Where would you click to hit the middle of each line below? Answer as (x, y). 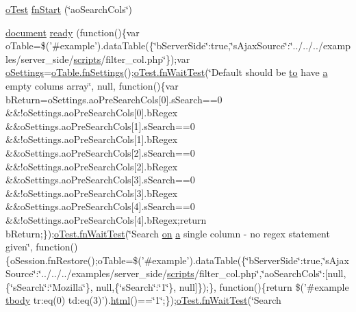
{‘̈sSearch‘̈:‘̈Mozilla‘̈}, (49, 286)
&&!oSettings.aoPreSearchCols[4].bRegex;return (106, 219)
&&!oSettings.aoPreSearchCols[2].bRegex (92, 166)
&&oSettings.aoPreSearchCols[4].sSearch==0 (100, 206)
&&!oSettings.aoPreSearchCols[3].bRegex (92, 193)
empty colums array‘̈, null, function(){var (92, 85)
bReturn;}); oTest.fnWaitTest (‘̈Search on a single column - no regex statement (168, 233)
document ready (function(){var (73, 32)
